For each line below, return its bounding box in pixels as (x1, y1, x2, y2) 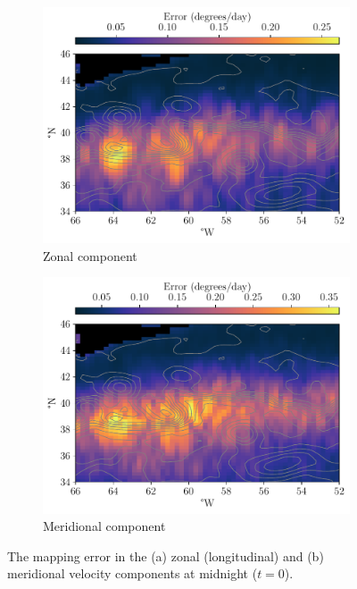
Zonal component (43, 246, 137, 265)
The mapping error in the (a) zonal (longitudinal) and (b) (7, 546, 324, 565)
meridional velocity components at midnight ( (7, 564, 258, 583)
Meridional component (43, 517, 166, 535)
